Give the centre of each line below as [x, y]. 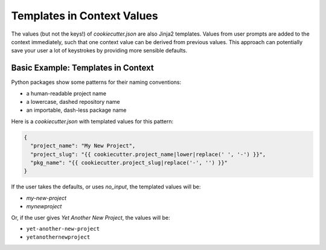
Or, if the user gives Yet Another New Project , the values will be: [91, 217]
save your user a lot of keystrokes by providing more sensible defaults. [99, 51]
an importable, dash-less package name [76, 110]
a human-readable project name [66, 93]
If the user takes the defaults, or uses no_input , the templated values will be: [106, 187]
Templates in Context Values [85, 16]
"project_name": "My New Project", [83, 146]
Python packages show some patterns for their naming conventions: [96, 82]
